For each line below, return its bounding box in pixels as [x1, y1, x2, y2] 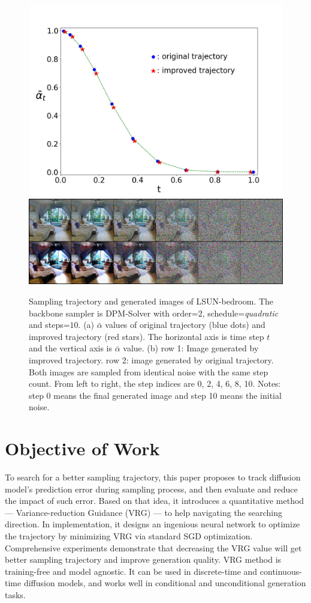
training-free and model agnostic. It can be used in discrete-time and [5, 565, 258, 577]
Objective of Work [5, 436, 160, 461]
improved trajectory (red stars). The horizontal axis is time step [29, 330, 264, 342]
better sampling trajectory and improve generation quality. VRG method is [5, 553, 282, 566]
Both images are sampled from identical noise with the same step [29, 365, 268, 378]
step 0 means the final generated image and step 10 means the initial [29, 389, 282, 401]
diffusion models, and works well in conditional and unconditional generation [23, 577, 306, 589]
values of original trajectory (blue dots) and [105, 318, 265, 331]
